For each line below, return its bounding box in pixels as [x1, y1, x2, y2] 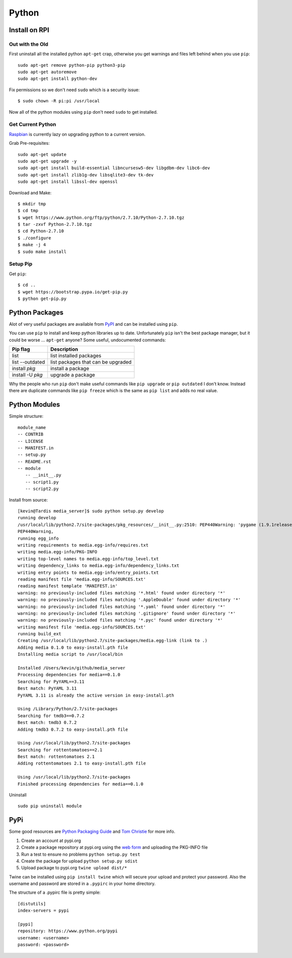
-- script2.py [25, 486, 59, 492]
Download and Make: [9, 190, 52, 196]
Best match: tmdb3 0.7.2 [18, 720, 77, 725]
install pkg [12, 365, 36, 372]
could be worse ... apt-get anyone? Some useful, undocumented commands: [9, 337, 166, 343]
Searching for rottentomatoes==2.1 [18, 747, 103, 753]
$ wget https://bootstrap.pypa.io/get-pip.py [18, 289, 128, 294]
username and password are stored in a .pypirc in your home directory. [9, 880, 156, 887]
